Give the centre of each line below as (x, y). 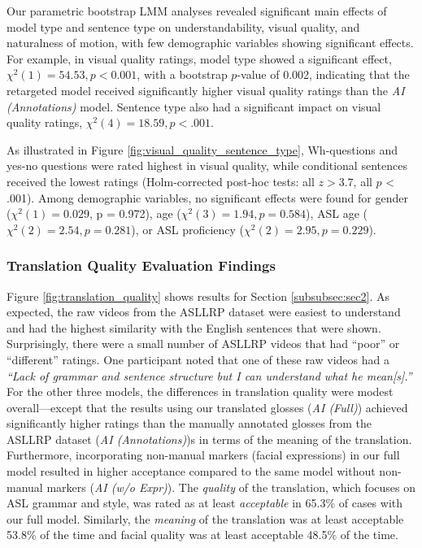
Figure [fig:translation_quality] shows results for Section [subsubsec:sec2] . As (198, 296)
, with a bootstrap (182, 74)
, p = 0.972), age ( (135, 213)
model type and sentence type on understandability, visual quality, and (183, 26)
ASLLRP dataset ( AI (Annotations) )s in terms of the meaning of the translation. (209, 439)
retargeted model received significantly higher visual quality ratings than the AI (206, 90)
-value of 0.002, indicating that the (323, 74)
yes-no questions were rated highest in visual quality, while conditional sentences (207, 165)
